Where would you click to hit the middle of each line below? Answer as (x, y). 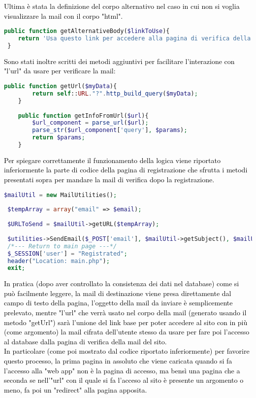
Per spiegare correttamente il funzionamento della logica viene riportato (112, 160)
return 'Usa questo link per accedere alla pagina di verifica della (134, 39)
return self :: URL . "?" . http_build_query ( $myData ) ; (115, 93)
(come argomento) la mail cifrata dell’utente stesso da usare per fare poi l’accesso (127, 332)
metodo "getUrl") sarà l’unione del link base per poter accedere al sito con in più (126, 322)
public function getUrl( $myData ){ (61, 86)
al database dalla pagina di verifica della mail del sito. (85, 341)
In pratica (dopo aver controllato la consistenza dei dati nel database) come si (122, 283)
